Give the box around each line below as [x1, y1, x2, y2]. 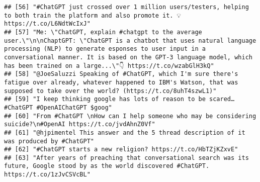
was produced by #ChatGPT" [4, 137, 94, 145]
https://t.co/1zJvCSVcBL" [4, 171, 91, 178]
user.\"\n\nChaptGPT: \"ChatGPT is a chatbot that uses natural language [4, 37, 256, 44]
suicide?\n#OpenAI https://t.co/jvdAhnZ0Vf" [4, 121, 155, 128]
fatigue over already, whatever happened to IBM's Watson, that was [4, 78, 238, 86]
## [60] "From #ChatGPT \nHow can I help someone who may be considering [4, 112, 256, 120]
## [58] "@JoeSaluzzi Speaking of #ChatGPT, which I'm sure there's [4, 70, 238, 78]
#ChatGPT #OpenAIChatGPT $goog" [4, 104, 112, 111]
